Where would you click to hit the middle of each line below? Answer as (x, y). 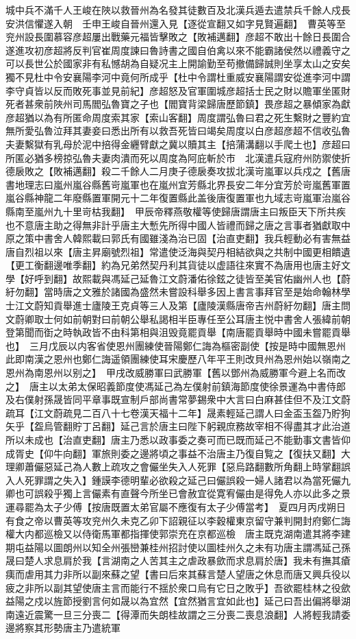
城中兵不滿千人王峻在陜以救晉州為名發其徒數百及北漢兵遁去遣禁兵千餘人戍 (173, 10)
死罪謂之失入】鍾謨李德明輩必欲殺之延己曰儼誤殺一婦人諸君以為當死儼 (182, 480)
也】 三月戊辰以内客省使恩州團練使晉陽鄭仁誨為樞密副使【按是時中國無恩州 (176, 345)
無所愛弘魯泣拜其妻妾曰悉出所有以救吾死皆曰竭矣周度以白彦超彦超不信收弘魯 (178, 131)
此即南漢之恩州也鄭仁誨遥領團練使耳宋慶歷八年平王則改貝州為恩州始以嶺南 (173, 359)
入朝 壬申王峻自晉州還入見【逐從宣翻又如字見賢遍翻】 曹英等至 (199, 23)
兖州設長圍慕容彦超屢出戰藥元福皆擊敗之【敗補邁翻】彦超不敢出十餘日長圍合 (178, 37)
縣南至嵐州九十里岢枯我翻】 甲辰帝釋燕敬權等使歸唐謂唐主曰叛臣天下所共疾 (176, 211)
